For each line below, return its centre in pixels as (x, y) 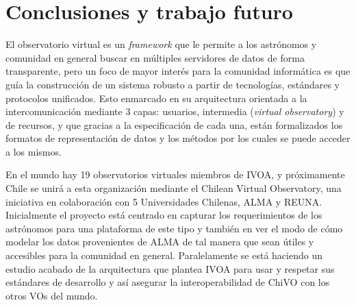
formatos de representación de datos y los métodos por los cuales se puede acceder (178, 138)
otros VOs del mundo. (52, 295)
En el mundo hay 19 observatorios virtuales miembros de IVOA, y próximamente (175, 174)
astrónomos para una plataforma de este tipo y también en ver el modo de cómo (174, 228)
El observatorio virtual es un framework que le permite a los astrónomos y (161, 44)
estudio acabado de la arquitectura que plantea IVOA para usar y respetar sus (170, 268)
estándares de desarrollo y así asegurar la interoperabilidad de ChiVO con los (168, 282)
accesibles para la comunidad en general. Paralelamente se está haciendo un (164, 255)
